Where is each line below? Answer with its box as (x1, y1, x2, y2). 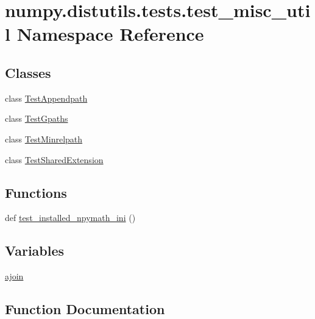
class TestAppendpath (5, 91, 88, 104)
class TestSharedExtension (5, 153, 104, 166)
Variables (5, 241, 65, 260)
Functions (5, 183, 67, 202)
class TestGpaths (5, 112, 68, 125)
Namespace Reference (16, 21, 204, 46)
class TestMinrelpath (5, 132, 83, 145)
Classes (5, 63, 51, 82)
